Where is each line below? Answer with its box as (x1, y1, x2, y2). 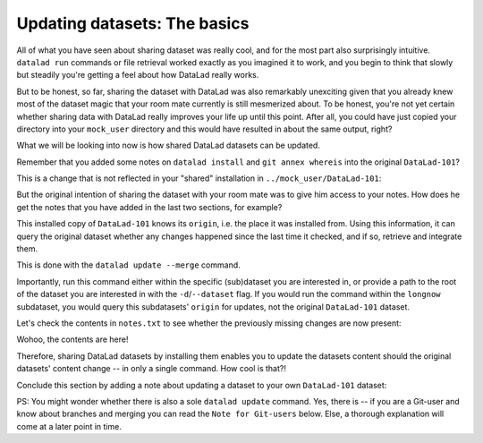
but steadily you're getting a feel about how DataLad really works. (16, 70, 259, 81)
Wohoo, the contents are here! (16, 334, 129, 345)
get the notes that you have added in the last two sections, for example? (16, 201, 283, 212)
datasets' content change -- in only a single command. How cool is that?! (16, 363, 286, 374)
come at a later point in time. (16, 421, 123, 431)
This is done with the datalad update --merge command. (16, 260, 241, 270)
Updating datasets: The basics (16, 13, 250, 33)
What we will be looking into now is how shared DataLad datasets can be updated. (16, 140, 321, 151)
